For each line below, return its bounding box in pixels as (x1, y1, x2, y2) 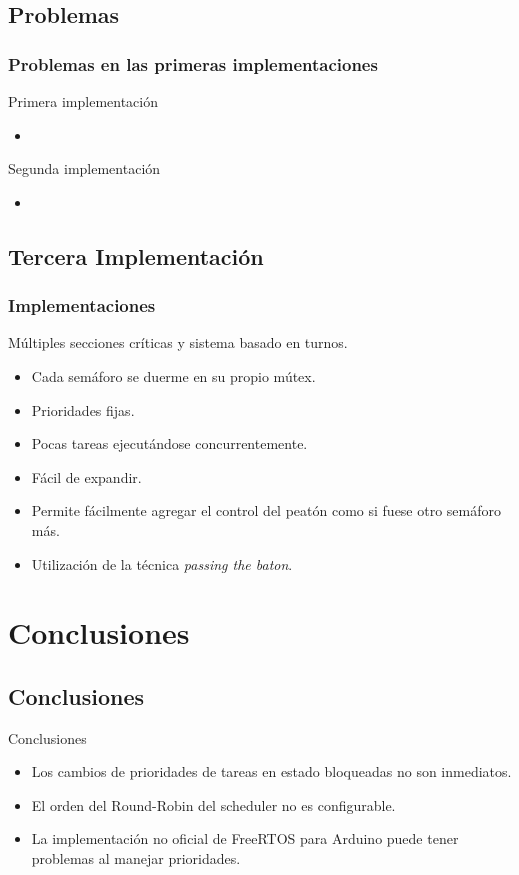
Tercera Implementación (8, 240, 264, 271)
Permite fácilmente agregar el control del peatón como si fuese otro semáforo (31, 500, 502, 521)
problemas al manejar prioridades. (31, 848, 241, 869)
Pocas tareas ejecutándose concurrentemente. (31, 433, 308, 454)
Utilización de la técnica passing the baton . (31, 553, 293, 574)
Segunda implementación (8, 158, 161, 179)
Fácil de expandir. (31, 466, 142, 487)
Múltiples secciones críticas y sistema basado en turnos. (8, 332, 348, 353)
